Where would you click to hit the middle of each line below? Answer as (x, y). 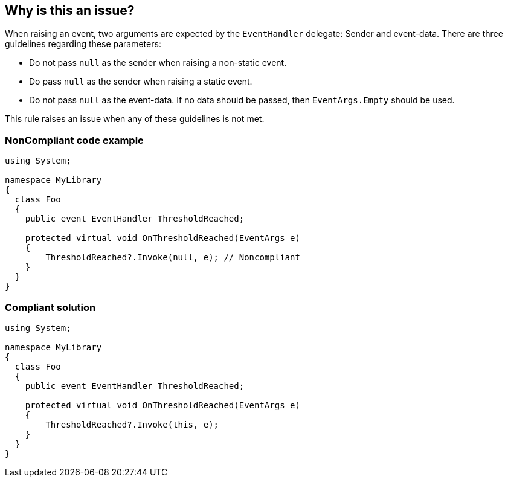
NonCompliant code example (74, 140)
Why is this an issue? (70, 11)
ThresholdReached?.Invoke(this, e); (132, 424)
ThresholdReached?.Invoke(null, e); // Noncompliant (173, 258)
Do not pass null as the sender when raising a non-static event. (158, 63)
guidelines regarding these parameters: (83, 44)
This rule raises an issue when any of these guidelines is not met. (135, 119)
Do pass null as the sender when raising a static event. (141, 82)
